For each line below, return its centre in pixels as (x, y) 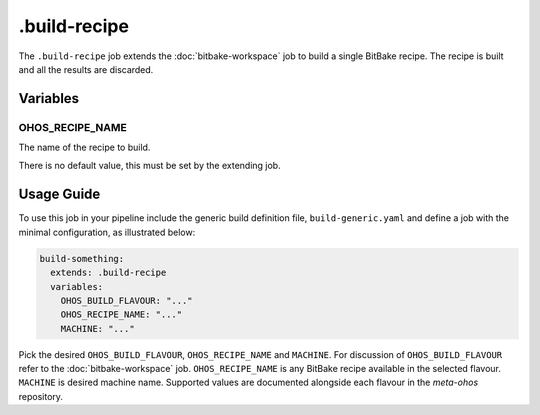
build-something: (82, 258)
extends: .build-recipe (108, 273)
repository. (41, 396)
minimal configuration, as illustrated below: (107, 232)
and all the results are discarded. (86, 69)
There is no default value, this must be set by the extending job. (149, 166)
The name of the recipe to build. (84, 147)
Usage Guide (59, 194)
